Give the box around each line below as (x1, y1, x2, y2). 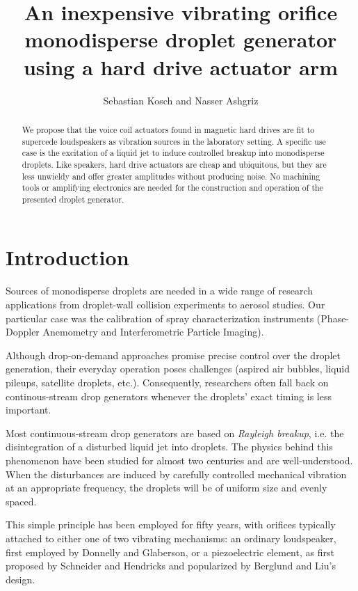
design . (6, 572, 35, 586)
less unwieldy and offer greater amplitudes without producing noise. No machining (22, 170, 320, 182)
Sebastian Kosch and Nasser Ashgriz (103, 93, 259, 107)
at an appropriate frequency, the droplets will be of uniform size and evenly (6, 480, 327, 495)
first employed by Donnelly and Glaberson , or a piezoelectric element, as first (6, 544, 334, 559)
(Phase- (316, 310, 350, 325)
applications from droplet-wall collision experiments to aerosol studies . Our (6, 297, 325, 312)
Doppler (6, 324, 40, 339)
